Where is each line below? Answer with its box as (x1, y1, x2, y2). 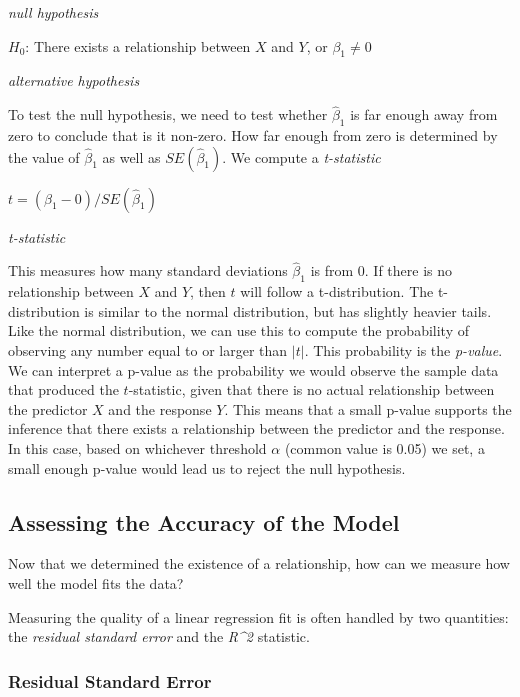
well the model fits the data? (8, 572, 184, 593)
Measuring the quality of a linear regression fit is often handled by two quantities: (8, 606, 509, 627)
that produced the (8, 379, 119, 400)
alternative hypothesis (8, 70, 140, 91)
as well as (102, 146, 161, 167)
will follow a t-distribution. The (240, 281, 434, 302)
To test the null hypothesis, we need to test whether (8, 104, 328, 125)
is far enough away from (350, 104, 498, 125)
